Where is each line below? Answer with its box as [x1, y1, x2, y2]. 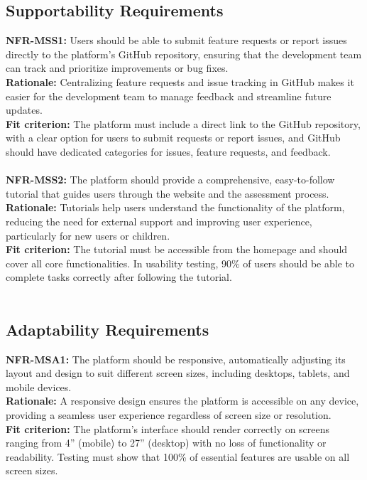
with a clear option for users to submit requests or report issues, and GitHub [6, 130, 341, 145]
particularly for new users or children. [6, 228, 170, 242]
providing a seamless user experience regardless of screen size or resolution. [6, 407, 332, 422]
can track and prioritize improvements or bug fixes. [6, 60, 229, 75]
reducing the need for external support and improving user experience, [6, 213, 312, 228]
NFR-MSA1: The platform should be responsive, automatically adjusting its [6, 351, 346, 366]
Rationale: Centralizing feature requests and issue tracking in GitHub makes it [6, 74, 354, 89]
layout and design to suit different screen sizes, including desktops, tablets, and [6, 366, 350, 380]
